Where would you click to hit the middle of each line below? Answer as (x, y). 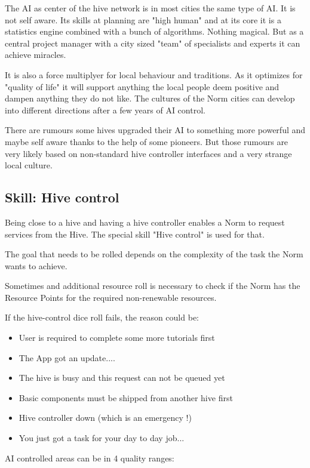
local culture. (29, 165)
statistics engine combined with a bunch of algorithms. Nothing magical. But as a (154, 31)
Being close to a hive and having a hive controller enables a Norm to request (145, 222)
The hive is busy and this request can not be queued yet (122, 378)
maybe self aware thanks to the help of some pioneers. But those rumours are (147, 141)
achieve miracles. (36, 55)
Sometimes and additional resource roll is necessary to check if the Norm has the (153, 286)
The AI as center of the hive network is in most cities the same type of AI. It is (150, 8)
